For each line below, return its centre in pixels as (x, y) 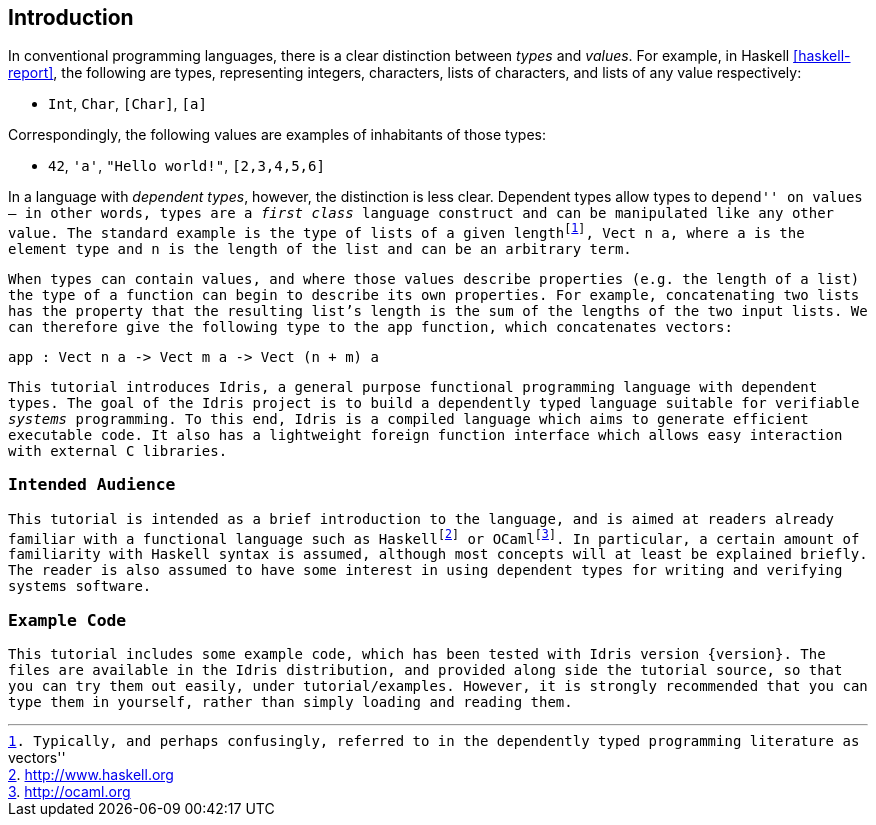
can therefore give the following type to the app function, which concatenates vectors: (370, 327)
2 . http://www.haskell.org (91, 775)
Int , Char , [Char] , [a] (127, 104)
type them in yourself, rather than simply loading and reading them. (290, 702)
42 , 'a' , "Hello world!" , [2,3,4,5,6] (186, 166)
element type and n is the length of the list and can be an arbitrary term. (320, 249)
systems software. (80, 586)
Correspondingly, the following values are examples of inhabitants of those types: (277, 135)
